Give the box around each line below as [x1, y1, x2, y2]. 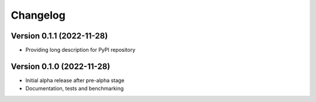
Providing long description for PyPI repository [25, 47, 136, 54]
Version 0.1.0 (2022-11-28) [11, 61, 111, 71]
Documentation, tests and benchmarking [25, 85, 124, 92]
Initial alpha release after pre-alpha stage [25, 76, 125, 84]
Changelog [11, 9, 66, 22]
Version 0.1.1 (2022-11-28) [11, 31, 108, 41]
